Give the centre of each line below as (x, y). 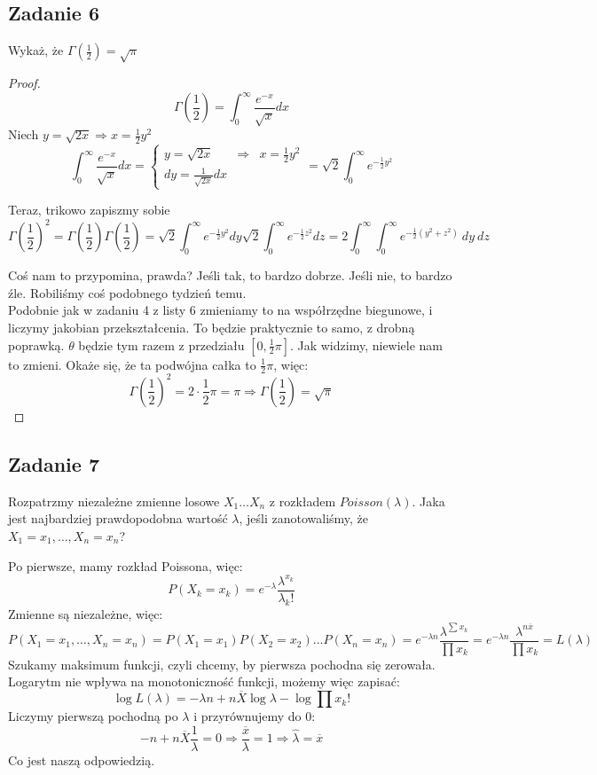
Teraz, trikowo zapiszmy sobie (89, 210)
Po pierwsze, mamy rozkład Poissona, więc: (126, 565)
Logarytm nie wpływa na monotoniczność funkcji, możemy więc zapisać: (204, 681)
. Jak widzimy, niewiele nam (366, 344)
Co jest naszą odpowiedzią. (82, 759)
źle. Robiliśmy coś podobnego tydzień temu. (127, 292)
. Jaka (428, 501)
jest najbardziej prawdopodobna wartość (118, 518)
